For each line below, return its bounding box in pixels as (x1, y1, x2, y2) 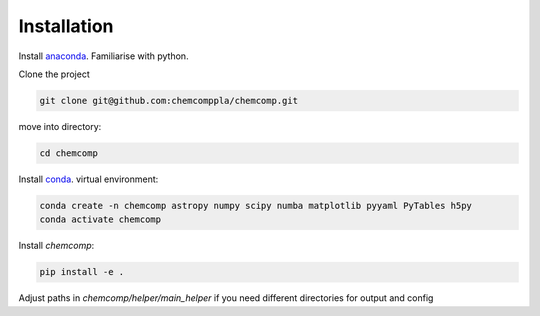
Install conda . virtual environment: (18, 173, 159, 185)
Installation (18, 15, 114, 37)
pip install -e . (39, 266, 125, 278)
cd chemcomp (39, 147, 99, 159)
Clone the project (18, 68, 90, 80)
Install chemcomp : (18, 240, 95, 252)
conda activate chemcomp (39, 214, 162, 225)
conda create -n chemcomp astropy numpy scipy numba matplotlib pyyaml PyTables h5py (39, 200, 472, 211)
